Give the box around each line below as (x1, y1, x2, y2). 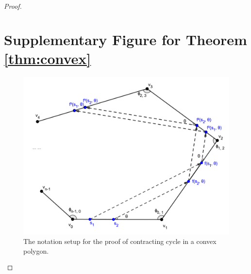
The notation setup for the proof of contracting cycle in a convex (23, 236, 217, 246)
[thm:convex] (4, 48, 91, 68)
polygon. (23, 245, 49, 256)
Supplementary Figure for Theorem (4, 29, 247, 49)
